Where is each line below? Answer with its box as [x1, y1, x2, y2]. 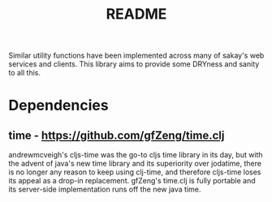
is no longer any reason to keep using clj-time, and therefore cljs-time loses [8, 167, 261, 177]
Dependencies [8, 97, 109, 114]
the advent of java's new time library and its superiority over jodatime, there [8, 159, 262, 169]
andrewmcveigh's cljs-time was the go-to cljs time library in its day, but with [8, 150, 263, 160]
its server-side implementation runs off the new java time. [8, 184, 201, 195]
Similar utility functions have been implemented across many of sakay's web [8, 50, 265, 61]
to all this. [8, 68, 41, 78]
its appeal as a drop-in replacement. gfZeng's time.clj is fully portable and [8, 176, 256, 186]
